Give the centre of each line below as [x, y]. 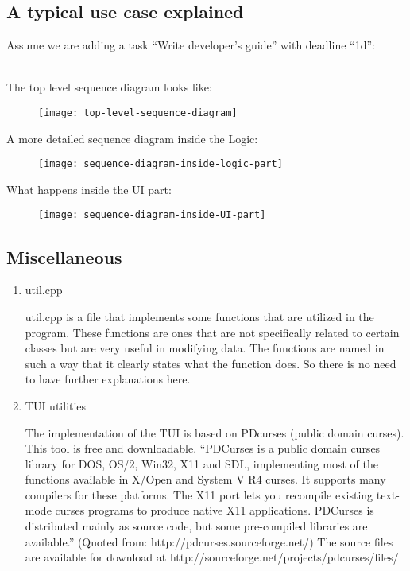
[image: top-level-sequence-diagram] [138, 113]
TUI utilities [56, 405]
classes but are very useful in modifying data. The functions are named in [205, 348]
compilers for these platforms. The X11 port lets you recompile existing [199, 494]
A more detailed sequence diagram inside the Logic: [132, 138]
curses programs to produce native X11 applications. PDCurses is [215, 510]
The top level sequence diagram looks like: [109, 87]
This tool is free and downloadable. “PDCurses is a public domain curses [203, 448]
